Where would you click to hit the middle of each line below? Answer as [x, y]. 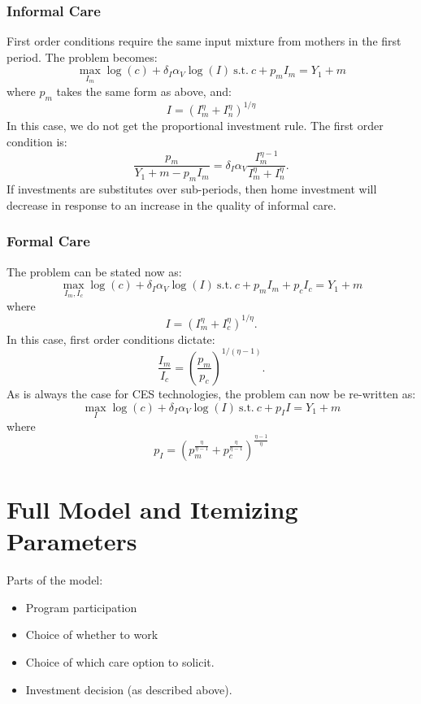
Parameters [72, 541]
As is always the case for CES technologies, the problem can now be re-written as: [211, 393]
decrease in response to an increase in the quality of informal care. [171, 204]
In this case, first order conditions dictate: [111, 339]
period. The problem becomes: [82, 56]
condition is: [37, 141]
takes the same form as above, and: [144, 91]
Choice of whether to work [92, 634]
